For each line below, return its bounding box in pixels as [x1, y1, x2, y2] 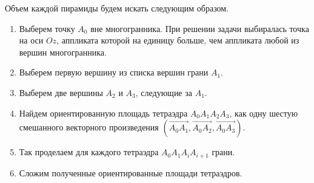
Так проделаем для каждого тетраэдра [19, 146, 159, 158]
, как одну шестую [229, 106, 298, 119]
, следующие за [135, 86, 192, 98]
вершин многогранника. [19, 45, 107, 58]
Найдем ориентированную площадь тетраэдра [19, 106, 188, 119]
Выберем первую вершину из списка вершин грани [19, 66, 209, 79]
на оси [19, 34, 44, 47]
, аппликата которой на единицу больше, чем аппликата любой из [56, 34, 299, 47]
